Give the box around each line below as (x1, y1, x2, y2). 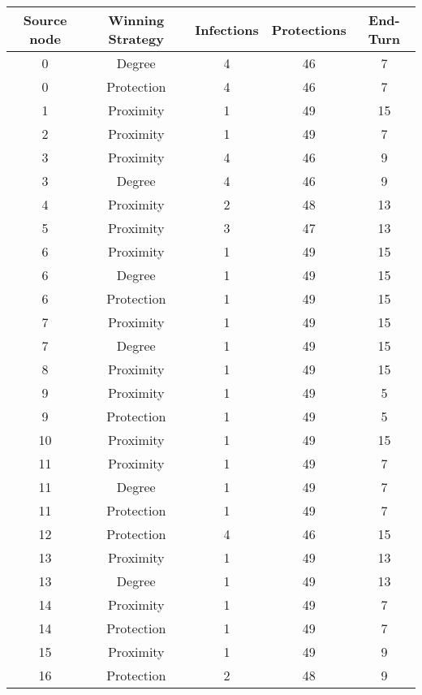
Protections (271, 19, 347, 39)
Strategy (108, 29, 164, 48)
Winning (108, 11, 165, 29)
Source (23, 11, 67, 29)
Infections (195, 19, 259, 39)
